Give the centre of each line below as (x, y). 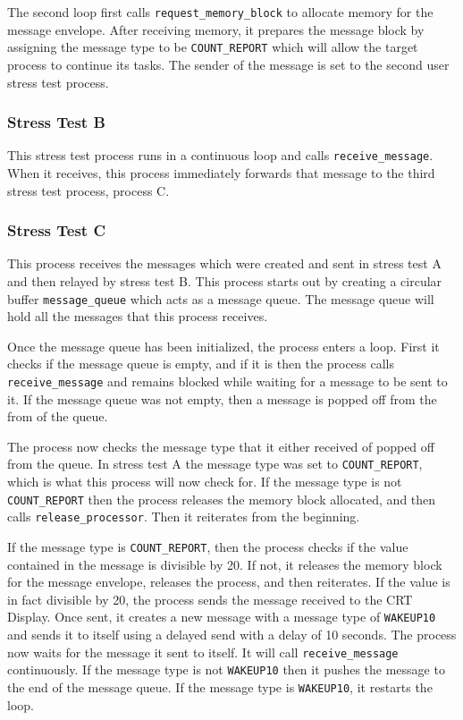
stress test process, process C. (88, 190)
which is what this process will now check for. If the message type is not (205, 482)
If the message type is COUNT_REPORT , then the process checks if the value (208, 546)
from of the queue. (58, 416)
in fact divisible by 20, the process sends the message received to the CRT (210, 599)
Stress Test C (56, 230)
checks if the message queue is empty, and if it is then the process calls (201, 364)
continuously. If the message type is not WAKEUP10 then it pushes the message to (226, 669)
